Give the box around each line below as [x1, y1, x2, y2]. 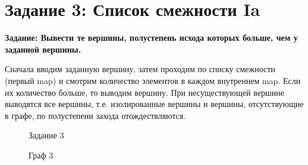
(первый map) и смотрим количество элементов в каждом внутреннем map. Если [5, 74, 301, 86]
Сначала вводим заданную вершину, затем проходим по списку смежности [5, 63, 275, 75]
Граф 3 [29, 148, 54, 161]
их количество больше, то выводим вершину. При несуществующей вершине [5, 86, 284, 98]
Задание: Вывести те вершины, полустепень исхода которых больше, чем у [5, 31, 298, 44]
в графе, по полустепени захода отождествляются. [5, 109, 186, 121]
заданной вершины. [5, 43, 81, 55]
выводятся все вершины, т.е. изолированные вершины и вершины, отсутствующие [5, 98, 304, 110]
